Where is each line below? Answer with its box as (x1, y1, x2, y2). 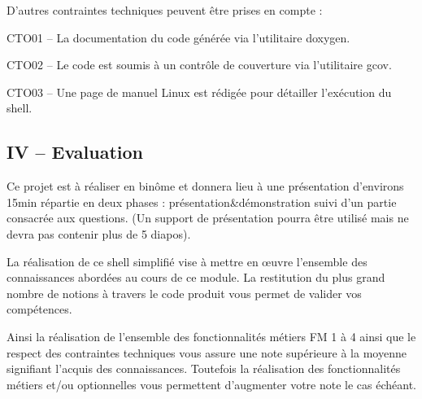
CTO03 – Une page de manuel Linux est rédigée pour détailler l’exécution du (7, 83, 392, 100)
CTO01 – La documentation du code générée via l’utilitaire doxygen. (7, 28, 350, 46)
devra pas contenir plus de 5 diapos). (7, 225, 191, 242)
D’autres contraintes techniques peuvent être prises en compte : (7, 2, 323, 18)
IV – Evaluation (7, 139, 144, 164)
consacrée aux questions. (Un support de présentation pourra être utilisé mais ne (7, 209, 409, 226)
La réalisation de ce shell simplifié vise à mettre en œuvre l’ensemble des (7, 252, 368, 270)
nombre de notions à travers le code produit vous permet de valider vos (7, 284, 362, 301)
